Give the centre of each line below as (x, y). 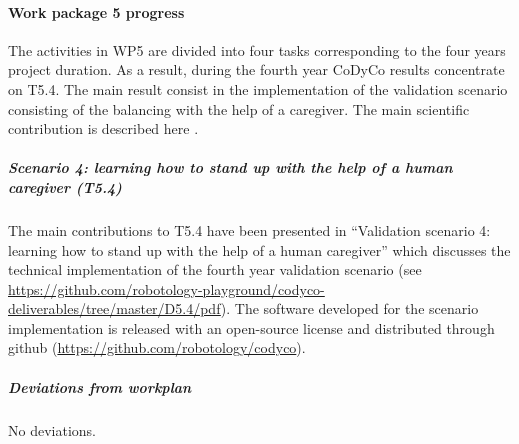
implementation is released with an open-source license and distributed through (251, 327)
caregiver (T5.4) (65, 186)
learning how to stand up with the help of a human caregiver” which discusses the (259, 249)
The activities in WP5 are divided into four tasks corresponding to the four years (257, 49)
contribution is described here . (103, 128)
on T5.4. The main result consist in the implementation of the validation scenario (258, 88)
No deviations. (52, 429)
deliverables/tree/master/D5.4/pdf (114, 308)
